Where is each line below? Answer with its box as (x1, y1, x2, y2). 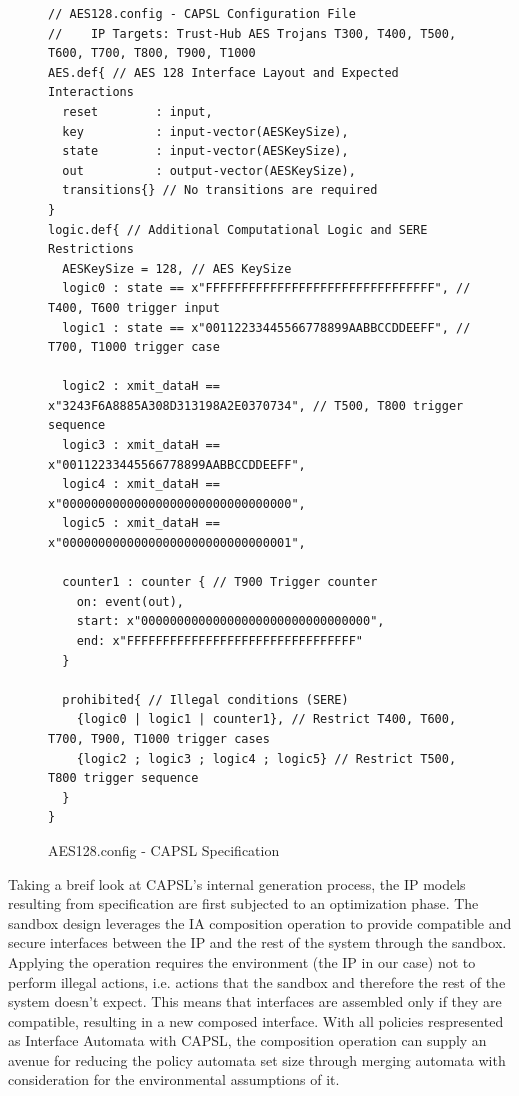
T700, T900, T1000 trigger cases (48, 731, 270, 746)
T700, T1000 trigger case (48, 340, 220, 355)
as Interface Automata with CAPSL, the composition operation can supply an (8, 1030, 487, 1051)
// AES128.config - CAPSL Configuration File (48, 7, 356, 21)
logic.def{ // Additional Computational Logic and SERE (48, 222, 428, 237)
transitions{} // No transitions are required (62, 183, 378, 198)
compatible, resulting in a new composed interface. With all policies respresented (8, 1010, 504, 1031)
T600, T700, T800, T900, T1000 (48, 46, 256, 61)
